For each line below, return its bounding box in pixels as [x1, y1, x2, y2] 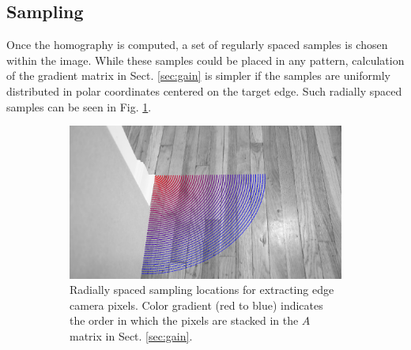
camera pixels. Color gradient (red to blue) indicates [70, 296, 323, 313]
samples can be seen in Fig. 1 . [6, 98, 152, 115]
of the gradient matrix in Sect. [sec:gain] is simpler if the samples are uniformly [6, 67, 390, 84]
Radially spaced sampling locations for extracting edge [70, 281, 334, 298]
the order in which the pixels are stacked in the [70, 312, 299, 329]
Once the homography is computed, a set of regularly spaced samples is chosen [6, 36, 388, 53]
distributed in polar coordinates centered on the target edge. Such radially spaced [6, 82, 402, 99]
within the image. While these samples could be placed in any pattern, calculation [6, 51, 405, 68]
